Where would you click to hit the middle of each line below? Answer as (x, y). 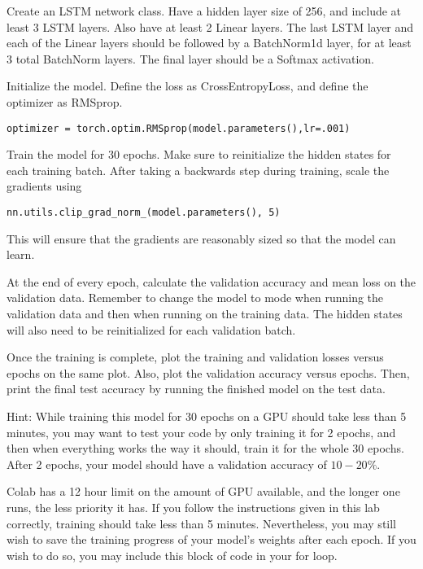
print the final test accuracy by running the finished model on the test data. (196, 389)
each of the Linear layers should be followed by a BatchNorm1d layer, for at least (209, 43)
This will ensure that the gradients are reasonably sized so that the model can (201, 238)
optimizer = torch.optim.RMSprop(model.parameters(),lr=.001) (179, 128)
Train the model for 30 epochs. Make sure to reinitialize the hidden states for (199, 154)
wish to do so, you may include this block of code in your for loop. (172, 555)
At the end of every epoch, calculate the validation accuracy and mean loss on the (211, 281)
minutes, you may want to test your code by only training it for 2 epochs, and (201, 432)
